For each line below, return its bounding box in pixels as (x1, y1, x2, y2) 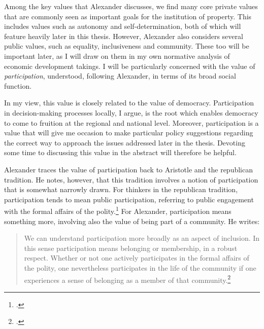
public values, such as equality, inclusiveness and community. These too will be (4, 41, 249, 51)
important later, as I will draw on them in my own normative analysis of (4, 50, 230, 61)
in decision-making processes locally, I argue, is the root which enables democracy (4, 107, 258, 118)
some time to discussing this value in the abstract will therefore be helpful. (4, 147, 237, 158)
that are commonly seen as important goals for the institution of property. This (4, 11, 252, 21)
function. (4, 80, 32, 91)
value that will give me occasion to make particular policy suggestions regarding (4, 127, 253, 138)
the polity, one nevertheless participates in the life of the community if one (24, 262, 256, 273)
